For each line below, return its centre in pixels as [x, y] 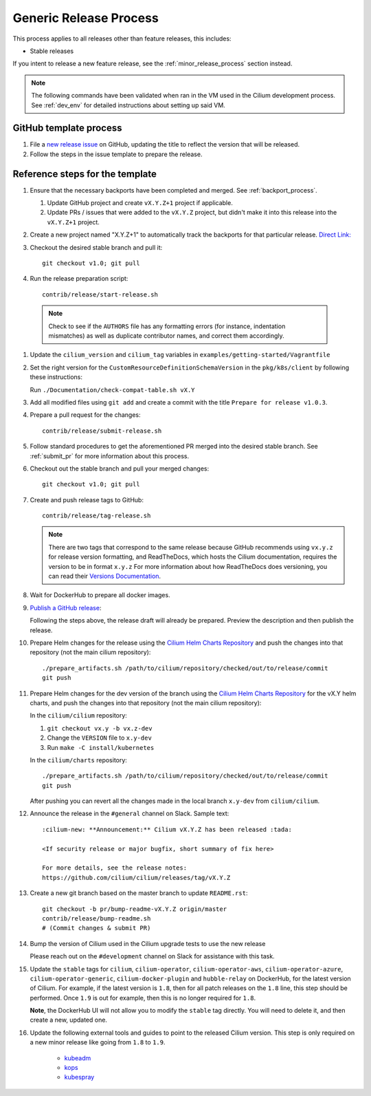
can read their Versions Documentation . [105, 576]
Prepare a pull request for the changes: [85, 415]
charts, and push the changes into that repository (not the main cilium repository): [146, 702]
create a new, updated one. [69, 1020]
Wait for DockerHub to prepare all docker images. [100, 595]
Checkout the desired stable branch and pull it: [96, 247]
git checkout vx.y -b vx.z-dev [100, 728]
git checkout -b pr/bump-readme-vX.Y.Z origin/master [134, 909]
